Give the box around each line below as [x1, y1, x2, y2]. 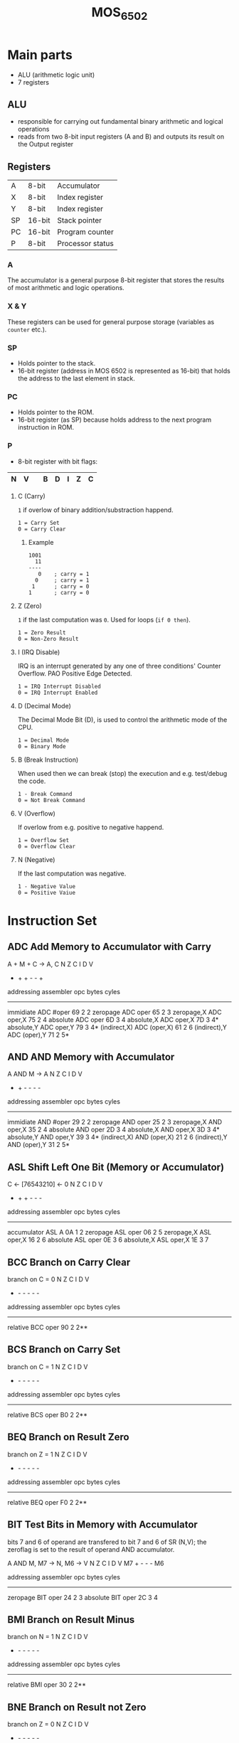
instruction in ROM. [17, 423, 75, 432]
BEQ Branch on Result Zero [7, 1431, 129, 1444]
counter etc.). [7, 325, 47, 334]
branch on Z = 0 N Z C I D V [7, 1720, 89, 1729]
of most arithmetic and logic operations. [7, 284, 124, 292]
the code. [17, 777, 46, 785]
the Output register [17, 140, 74, 149]
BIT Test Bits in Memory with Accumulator [7, 1519, 198, 1531]
